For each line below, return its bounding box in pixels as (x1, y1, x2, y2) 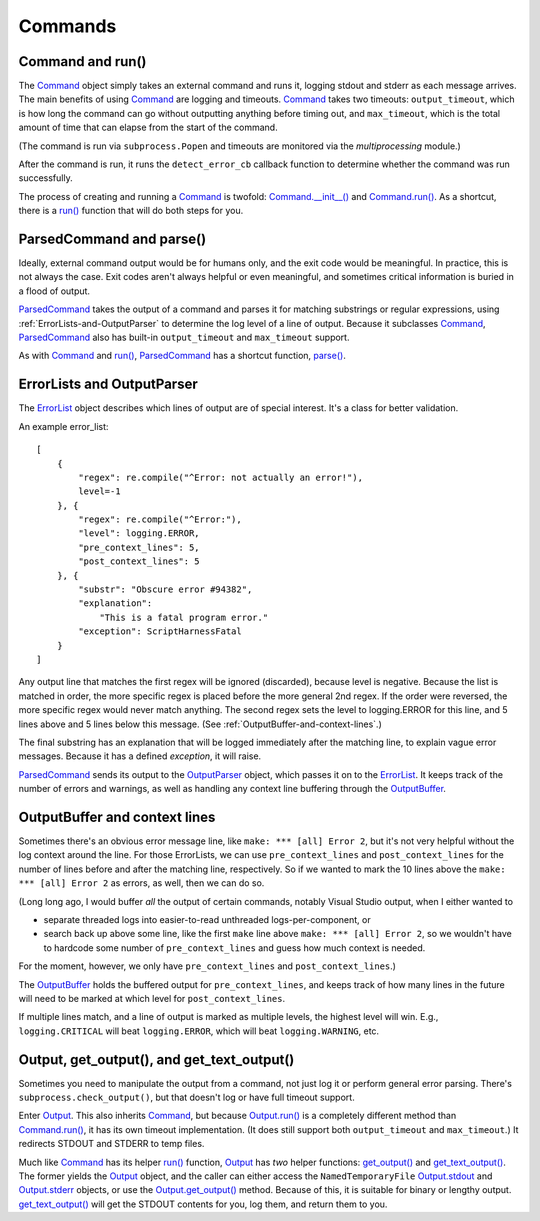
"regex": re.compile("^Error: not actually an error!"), (78, 471, 364, 483)
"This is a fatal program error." (99, 611, 269, 623)
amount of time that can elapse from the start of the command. (18, 121, 279, 134)
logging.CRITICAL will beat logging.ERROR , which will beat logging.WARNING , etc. (18, 1025, 380, 1037)
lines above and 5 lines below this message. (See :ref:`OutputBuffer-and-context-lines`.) (18, 718, 382, 730)
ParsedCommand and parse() (18, 231, 207, 247)
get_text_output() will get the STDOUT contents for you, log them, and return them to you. (18, 1198, 388, 1210)
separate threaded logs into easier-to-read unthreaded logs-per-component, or (43, 913, 371, 925)
